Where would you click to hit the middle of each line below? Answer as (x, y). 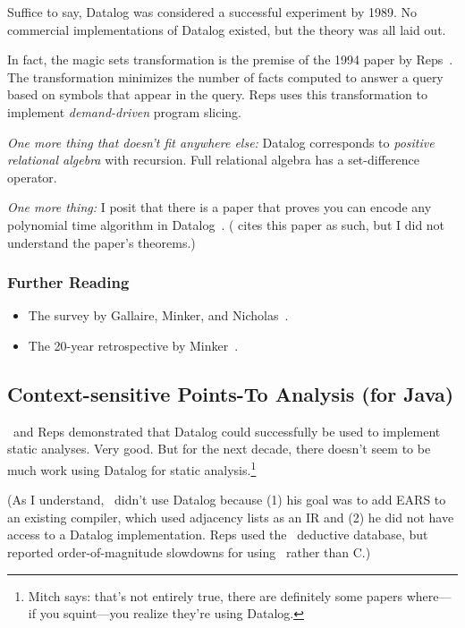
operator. (32, 177)
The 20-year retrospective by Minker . (133, 345)
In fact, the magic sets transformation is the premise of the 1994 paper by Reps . (230, 59)
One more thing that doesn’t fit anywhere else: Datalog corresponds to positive (221, 142)
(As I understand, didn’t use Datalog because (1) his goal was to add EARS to (227, 500)
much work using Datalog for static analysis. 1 (132, 468)
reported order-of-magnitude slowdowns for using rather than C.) (189, 552)
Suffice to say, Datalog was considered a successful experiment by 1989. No (212, 12)
